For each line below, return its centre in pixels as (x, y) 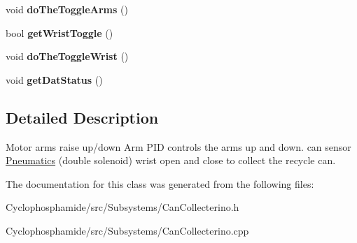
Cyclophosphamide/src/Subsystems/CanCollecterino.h (122, 207)
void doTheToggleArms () (67, 9)
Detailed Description (82, 117)
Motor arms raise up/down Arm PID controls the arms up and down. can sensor (178, 146)
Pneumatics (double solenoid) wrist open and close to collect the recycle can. (171, 160)
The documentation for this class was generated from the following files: (160, 183)
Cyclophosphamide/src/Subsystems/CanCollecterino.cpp (127, 230)
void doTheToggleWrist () (67, 56)
